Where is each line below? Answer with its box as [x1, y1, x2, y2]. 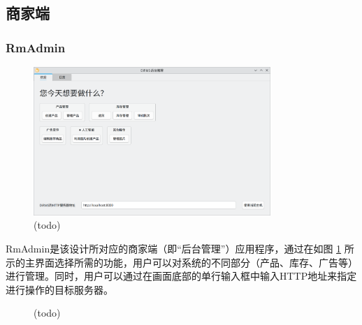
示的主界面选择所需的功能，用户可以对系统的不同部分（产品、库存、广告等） [6, 255, 358, 269]
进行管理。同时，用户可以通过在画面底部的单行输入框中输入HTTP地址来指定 [6, 269, 357, 283]
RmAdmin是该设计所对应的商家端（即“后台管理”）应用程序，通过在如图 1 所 [6, 241, 354, 256]
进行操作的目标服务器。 [6, 282, 113, 296]
